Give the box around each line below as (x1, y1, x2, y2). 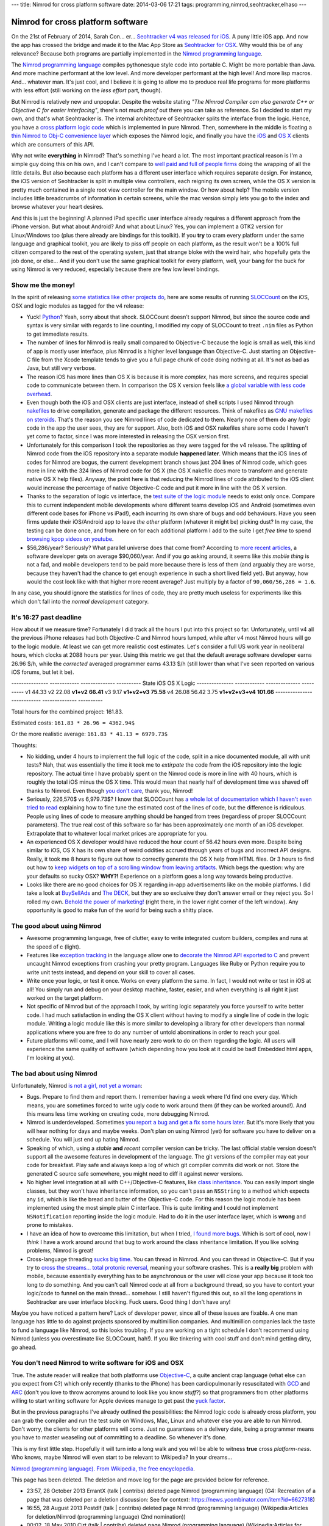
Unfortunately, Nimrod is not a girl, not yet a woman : (11, 1082, 143, 1089)
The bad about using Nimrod (11, 1069, 97, 1077)
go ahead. (11, 1343, 37, 1351)
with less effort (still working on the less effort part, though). (11, 87, 163, 94)
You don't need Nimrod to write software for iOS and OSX (11, 1359, 184, 1367)
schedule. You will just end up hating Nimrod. (26, 1136, 140, 1143)
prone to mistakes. (26, 1221, 73, 1229)
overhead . (26, 390, 52, 397)
